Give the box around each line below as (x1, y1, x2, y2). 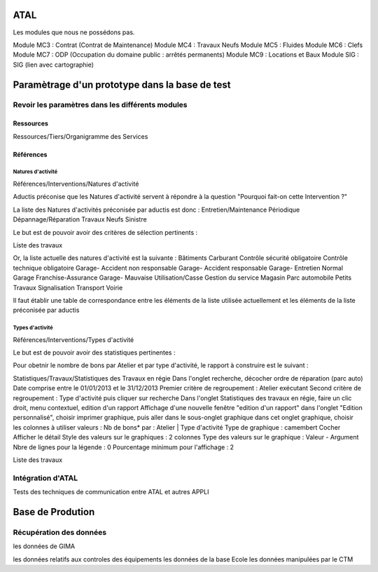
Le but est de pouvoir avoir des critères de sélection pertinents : (13, 228, 198, 236)
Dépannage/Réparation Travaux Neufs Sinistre (13, 215, 147, 224)
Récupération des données (13, 527, 107, 537)
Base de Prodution (13, 505, 95, 518)
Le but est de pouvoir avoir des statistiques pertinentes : (13, 348, 176, 357)
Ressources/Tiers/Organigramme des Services (13, 132, 148, 140)
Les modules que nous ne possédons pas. (13, 28, 135, 36)
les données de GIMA (13, 542, 76, 550)
